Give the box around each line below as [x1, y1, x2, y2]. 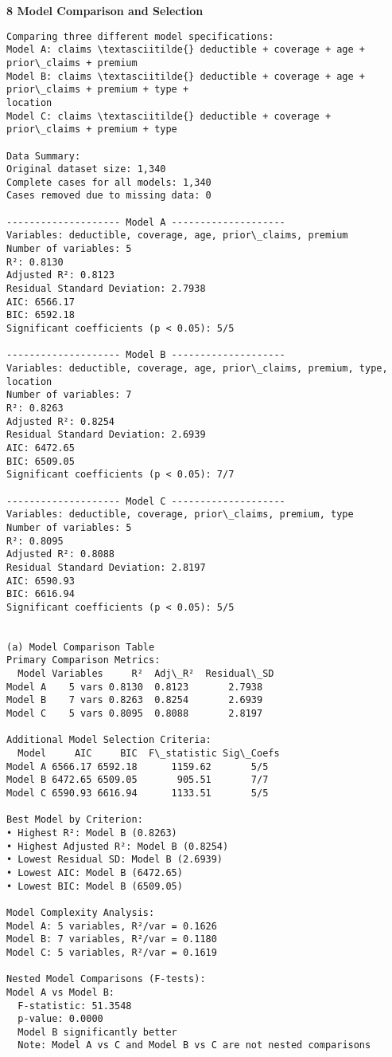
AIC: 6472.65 [6, 442, 75, 454]
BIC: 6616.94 [6, 588, 75, 600]
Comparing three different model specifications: [6, 30, 274, 42]
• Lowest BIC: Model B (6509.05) [6, 880, 183, 892]
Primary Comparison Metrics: [6, 654, 161, 666]
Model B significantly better [17, 1026, 177, 1038]
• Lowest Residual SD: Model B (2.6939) [6, 854, 223, 866]
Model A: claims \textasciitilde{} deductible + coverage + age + [6, 44, 366, 56]
